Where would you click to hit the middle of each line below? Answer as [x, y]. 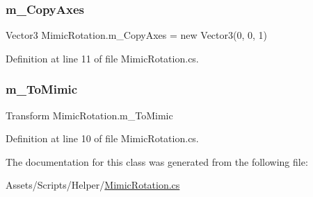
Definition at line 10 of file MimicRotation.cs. [102, 138]
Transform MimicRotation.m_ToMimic [89, 115]
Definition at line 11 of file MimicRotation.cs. [102, 58]
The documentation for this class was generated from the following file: [157, 161]
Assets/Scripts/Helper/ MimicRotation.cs [93, 185]
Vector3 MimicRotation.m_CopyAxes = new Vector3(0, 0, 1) [136, 35]
